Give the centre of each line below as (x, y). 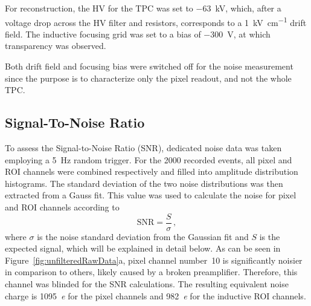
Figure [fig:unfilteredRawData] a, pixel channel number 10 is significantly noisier (154, 260)
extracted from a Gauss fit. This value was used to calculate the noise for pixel (151, 195)
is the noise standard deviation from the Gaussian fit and (143, 236)
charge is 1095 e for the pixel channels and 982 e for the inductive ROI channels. (155, 295)
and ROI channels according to (62, 207)
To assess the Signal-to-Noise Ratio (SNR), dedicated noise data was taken (143, 148)
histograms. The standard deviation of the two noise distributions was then (144, 183)
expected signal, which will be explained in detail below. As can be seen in (143, 248)
